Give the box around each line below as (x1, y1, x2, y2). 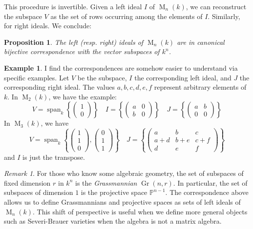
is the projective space (81, 187, 148, 197)
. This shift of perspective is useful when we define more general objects (33, 206, 248, 216)
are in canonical (177, 37, 225, 47)
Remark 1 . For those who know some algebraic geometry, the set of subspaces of (4, 168, 244, 178)
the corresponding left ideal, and (134, 72, 232, 82)
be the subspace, (77, 72, 127, 82)
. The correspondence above (165, 187, 249, 197)
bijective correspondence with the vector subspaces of (4, 46, 160, 57)
